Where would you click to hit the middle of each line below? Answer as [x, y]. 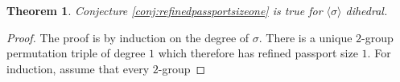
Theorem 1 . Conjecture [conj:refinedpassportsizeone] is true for [165, 10]
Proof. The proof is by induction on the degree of [128, 37]
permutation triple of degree [76, 53]
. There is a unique [305, 37]
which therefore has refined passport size [258, 53]
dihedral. [367, 10]
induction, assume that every [78, 68]
